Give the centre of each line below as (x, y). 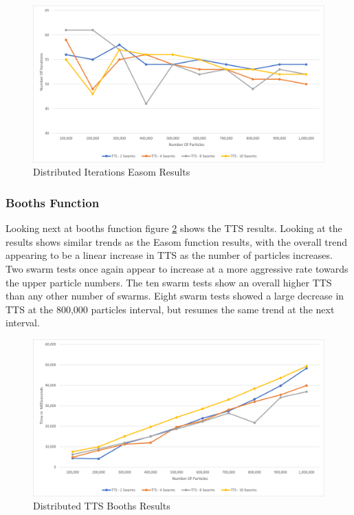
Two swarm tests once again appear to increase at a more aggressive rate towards (177, 268)
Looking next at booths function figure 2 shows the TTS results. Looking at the (174, 228)
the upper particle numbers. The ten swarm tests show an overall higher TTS (169, 282)
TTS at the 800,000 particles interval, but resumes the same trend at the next (170, 309)
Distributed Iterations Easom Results (112, 172)
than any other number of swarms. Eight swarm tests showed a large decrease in (175, 296)
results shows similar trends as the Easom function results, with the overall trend (177, 241)
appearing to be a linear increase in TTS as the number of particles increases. (169, 255)
